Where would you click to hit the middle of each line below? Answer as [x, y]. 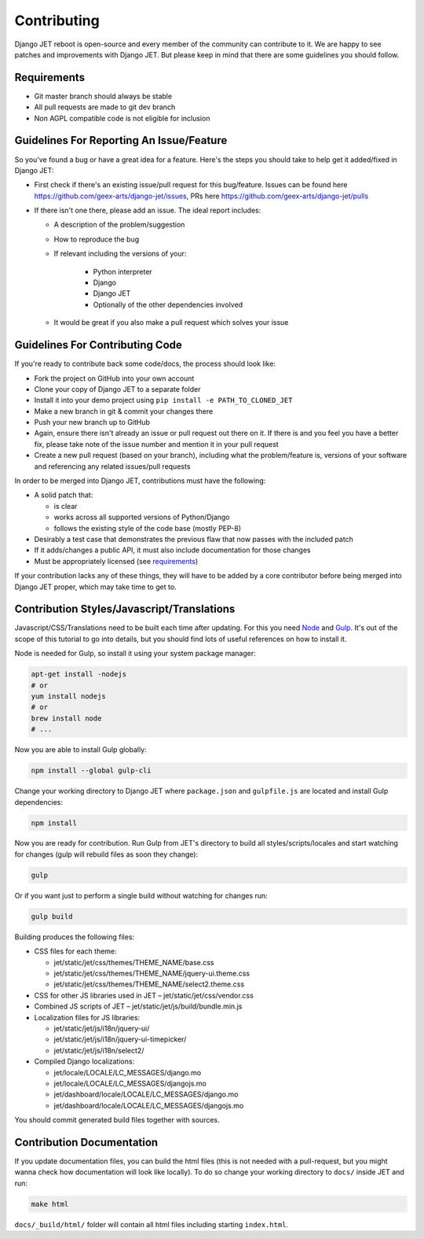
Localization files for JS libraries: [87, 1017]
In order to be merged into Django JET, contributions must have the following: [140, 481]
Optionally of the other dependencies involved [168, 304]
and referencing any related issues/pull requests [112, 466]
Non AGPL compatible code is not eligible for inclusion [122, 118]
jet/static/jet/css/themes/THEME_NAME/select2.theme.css [149, 984]
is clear [66, 506]
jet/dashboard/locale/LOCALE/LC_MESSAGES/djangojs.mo [149, 1105]
